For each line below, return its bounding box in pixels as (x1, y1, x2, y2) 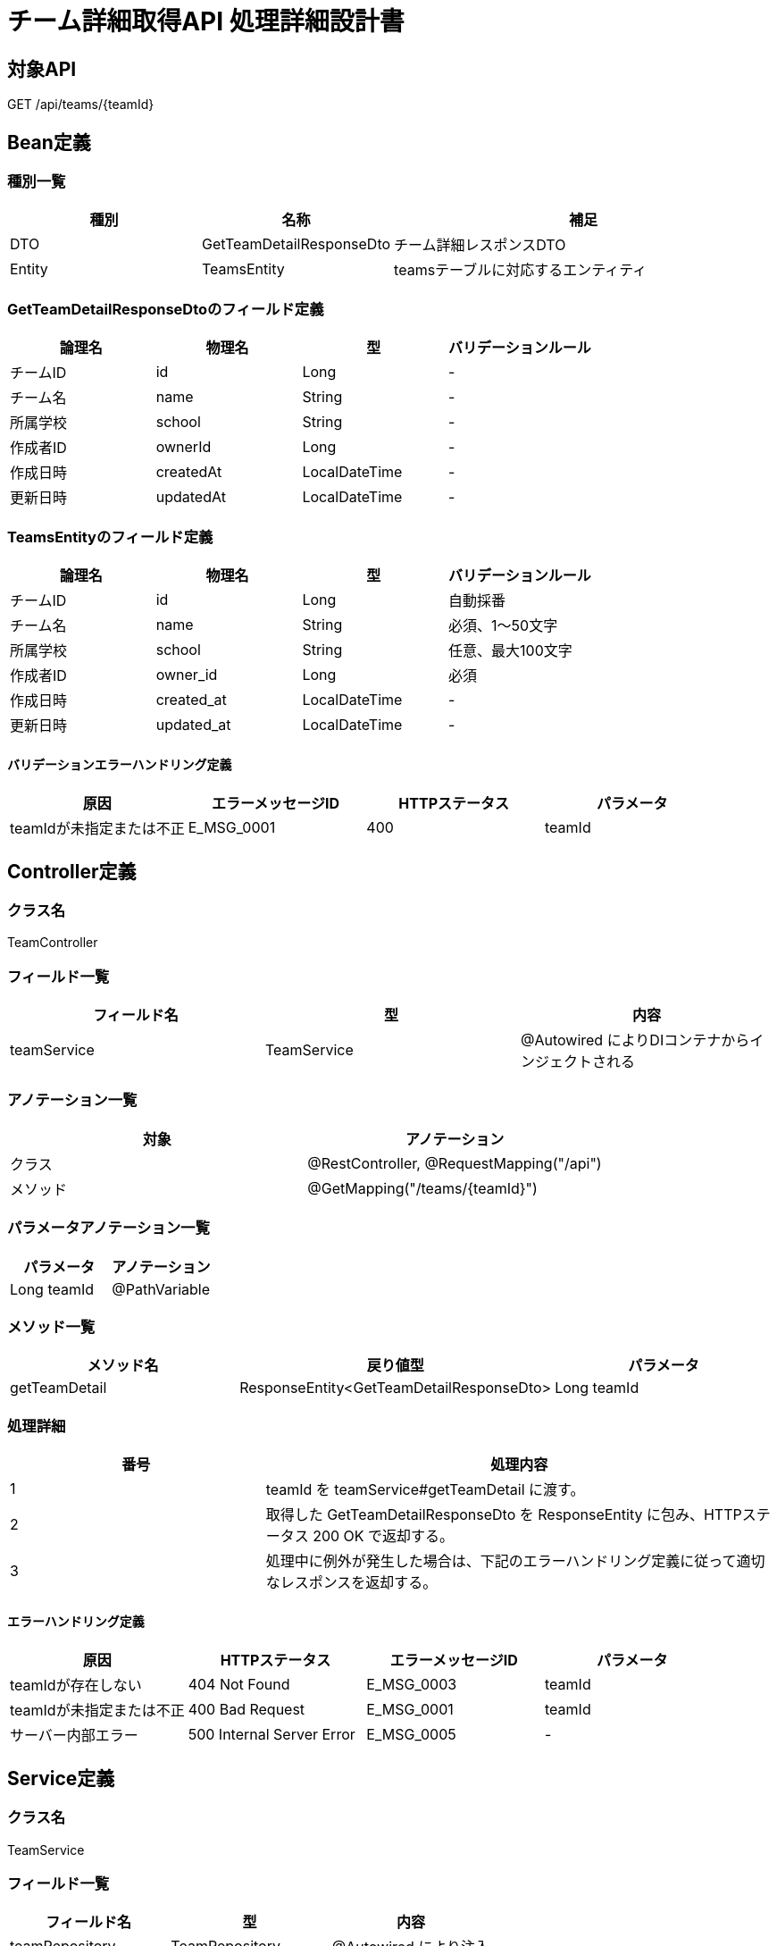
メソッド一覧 (7, 1317, 96, 1336)
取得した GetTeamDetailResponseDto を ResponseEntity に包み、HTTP (265, 1506, 742, 1524)
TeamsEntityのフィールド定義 (7, 527, 213, 546)
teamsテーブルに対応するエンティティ (394, 261, 647, 280)
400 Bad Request (188, 1700, 305, 1719)
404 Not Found (188, 1675, 290, 1694)
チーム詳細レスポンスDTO (394, 236, 566, 255)
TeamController (7, 935, 98, 951)
